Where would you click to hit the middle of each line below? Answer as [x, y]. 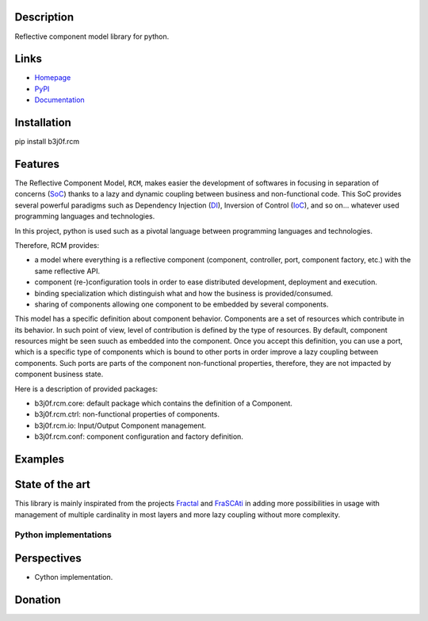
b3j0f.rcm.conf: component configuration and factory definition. [139, 436]
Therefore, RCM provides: [57, 245]
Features [37, 164]
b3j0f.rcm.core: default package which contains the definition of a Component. [163, 403]
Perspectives [48, 558]
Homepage [53, 78]
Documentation [59, 100]
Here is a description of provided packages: [86, 389]
